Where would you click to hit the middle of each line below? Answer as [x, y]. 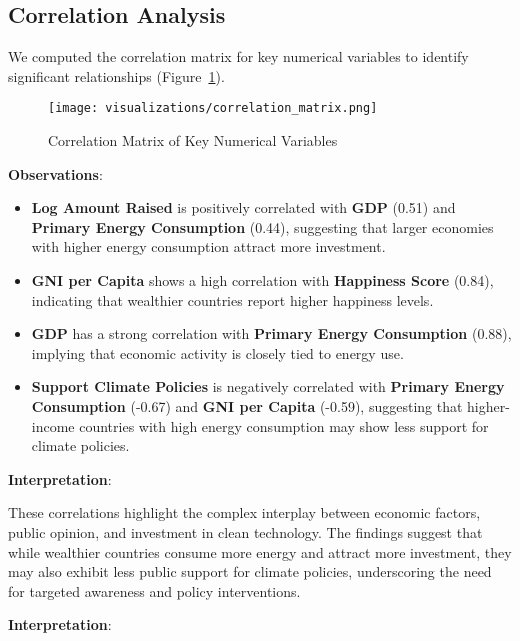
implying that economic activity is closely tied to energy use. [217, 352]
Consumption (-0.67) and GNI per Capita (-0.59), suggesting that [247, 405]
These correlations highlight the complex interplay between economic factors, [244, 512]
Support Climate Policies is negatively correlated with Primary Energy [268, 386]
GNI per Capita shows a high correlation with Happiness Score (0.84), [262, 280]
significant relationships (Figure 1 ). [116, 75]
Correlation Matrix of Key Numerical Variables [193, 140]
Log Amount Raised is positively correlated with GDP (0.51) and [243, 207]
